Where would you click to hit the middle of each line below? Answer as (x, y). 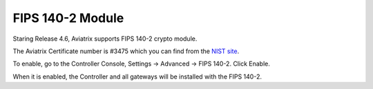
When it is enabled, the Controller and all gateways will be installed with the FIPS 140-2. (137, 77)
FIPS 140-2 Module (68, 18)
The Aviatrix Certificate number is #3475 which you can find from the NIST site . (126, 51)
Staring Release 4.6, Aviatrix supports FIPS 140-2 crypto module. (105, 39)
